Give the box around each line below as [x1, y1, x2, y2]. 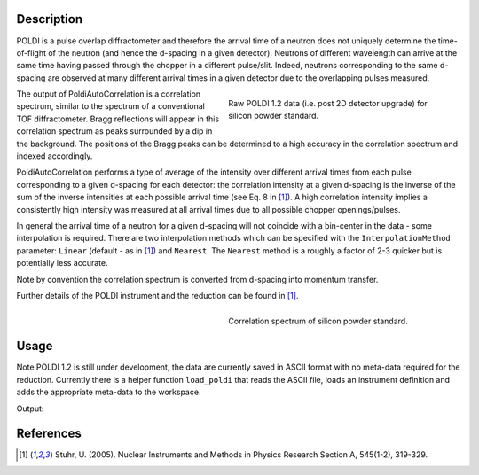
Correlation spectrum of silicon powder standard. [228, 315, 408, 327]
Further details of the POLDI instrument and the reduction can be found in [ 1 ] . [16, 290, 299, 300]
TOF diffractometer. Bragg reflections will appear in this [16, 113, 220, 124]
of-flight [16, 47, 47, 58]
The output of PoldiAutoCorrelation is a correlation [16, 89, 201, 99]
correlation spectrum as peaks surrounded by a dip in [16, 126, 213, 136]
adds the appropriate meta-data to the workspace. [16, 386, 201, 398]
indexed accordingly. [16, 151, 93, 161]
